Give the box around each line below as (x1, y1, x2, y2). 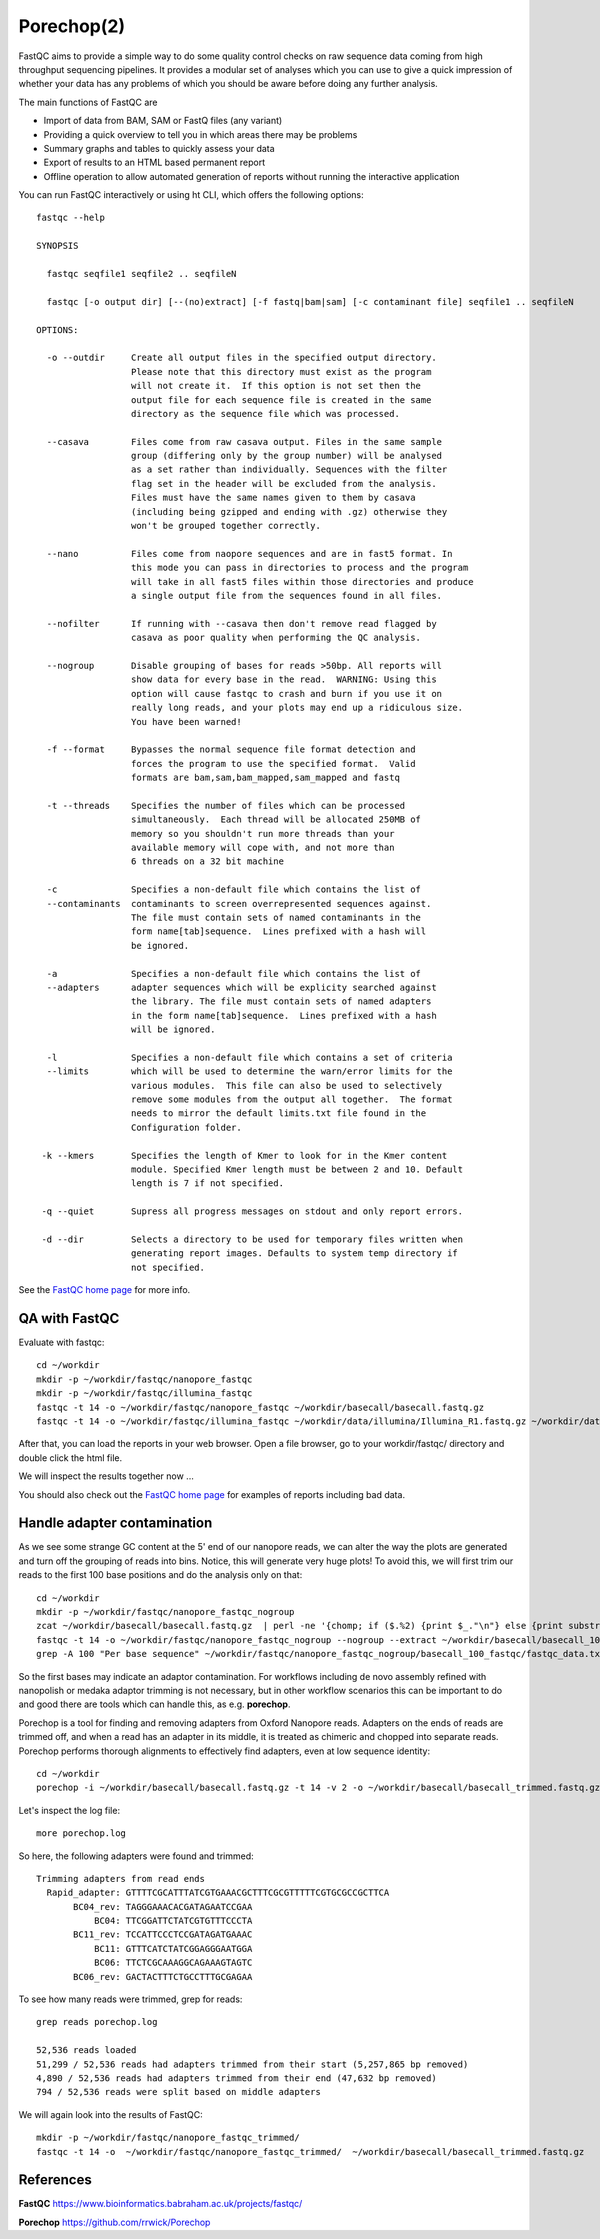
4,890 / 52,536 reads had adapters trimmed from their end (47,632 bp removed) (36, 2072, 437, 2084)
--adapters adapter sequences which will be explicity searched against (46, 981, 437, 993)
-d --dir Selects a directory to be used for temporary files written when (41, 1233, 464, 1245)
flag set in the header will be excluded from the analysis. (130, 478, 437, 489)
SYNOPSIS (36, 240, 79, 252)
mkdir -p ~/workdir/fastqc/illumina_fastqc (36, 1388, 253, 1399)
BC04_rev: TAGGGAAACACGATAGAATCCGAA (73, 1901, 253, 1912)
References (18, 2171, 92, 2189)
